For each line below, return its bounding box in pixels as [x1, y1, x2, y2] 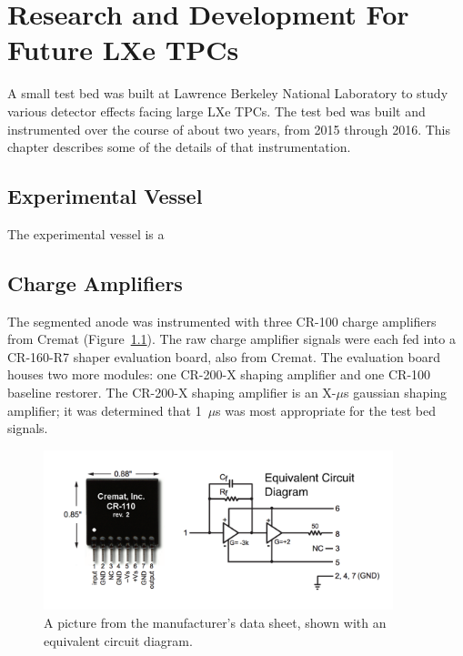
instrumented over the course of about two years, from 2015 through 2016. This [7, 119, 451, 138]
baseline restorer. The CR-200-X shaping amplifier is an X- [7, 383, 337, 402]
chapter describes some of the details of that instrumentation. [7, 137, 351, 156]
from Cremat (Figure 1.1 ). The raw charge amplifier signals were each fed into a [7, 329, 456, 348]
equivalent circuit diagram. [44, 631, 193, 650]
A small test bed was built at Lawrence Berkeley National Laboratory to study [7, 84, 448, 103]
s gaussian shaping [343, 383, 448, 402]
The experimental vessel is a [7, 224, 165, 243]
